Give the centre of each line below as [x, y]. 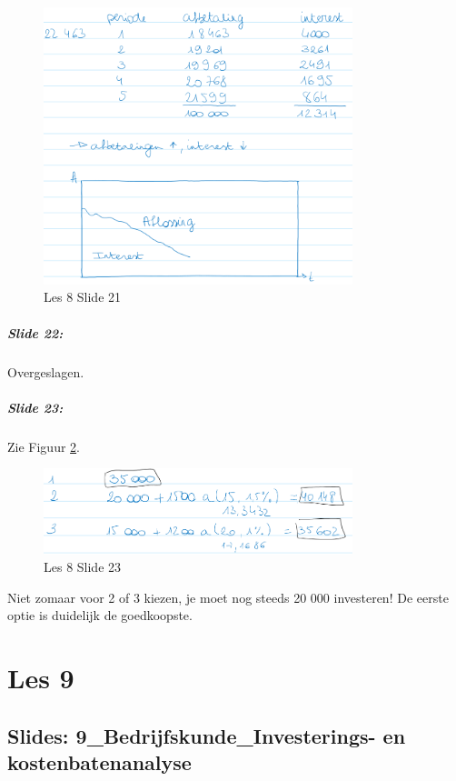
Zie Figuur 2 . [44, 446]
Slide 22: [35, 332]
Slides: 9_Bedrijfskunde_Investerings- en [207, 735]
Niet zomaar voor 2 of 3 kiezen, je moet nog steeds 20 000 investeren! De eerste [228, 597]
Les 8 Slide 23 [83, 567]
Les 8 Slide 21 [83, 297]
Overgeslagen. [46, 371]
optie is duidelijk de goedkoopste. [100, 615]
